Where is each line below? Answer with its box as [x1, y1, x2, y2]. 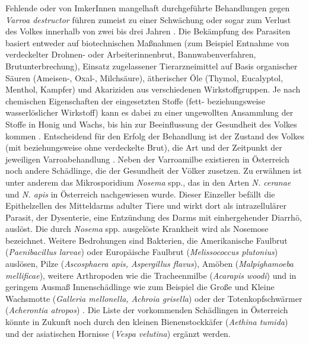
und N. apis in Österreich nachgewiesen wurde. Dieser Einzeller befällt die [5, 187, 275, 200]
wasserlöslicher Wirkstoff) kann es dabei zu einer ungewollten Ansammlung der [5, 106, 294, 119]
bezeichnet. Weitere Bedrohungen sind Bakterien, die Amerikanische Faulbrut [5, 234, 288, 246]
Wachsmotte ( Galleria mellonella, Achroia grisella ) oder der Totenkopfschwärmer [5, 292, 302, 304]
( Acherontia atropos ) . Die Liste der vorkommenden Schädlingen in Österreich [5, 304, 288, 316]
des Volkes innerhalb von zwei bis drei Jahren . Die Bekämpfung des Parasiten [5, 25, 291, 37]
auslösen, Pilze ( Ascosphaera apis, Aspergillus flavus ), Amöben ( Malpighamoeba [5, 257, 294, 270]
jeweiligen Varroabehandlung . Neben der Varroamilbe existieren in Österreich [5, 152, 289, 165]
